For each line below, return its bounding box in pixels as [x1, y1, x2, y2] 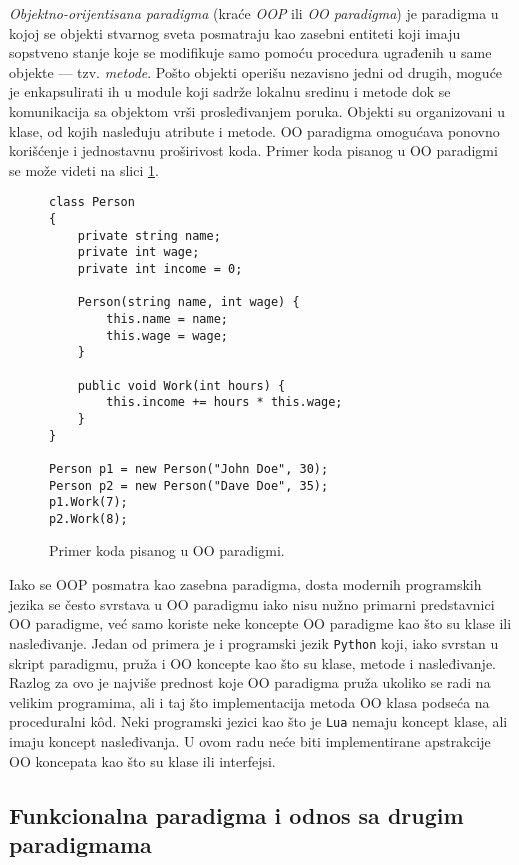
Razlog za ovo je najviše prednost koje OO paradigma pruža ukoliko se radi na [9, 672, 491, 693]
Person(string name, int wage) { [77, 295, 300, 310]
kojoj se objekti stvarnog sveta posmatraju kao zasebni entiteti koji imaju [9, 22, 461, 43]
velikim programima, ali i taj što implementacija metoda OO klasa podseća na [9, 691, 490, 712]
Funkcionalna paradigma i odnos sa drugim [9, 799, 464, 830]
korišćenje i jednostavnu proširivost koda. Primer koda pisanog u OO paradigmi [9, 140, 498, 161]
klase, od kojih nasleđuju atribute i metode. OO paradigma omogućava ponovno [9, 120, 500, 141]
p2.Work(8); [49, 511, 128, 526]
